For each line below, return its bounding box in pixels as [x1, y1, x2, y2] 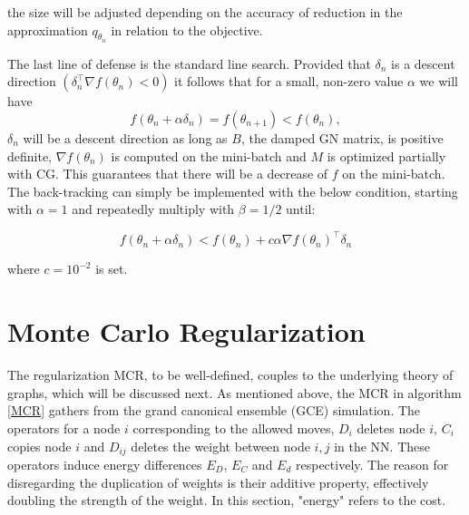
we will [419, 72, 458, 91]
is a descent [391, 53, 455, 73]
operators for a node [7, 418, 121, 437]
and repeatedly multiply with [72, 199, 235, 219]
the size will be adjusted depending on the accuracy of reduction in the [7, 3, 403, 21]
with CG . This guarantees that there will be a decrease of [7, 164, 328, 183]
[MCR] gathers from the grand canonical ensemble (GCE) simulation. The [7, 401, 421, 420]
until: [286, 199, 316, 219]
